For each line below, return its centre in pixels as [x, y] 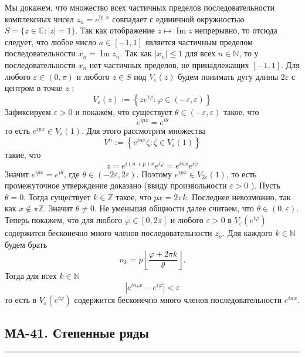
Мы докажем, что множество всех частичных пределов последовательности [140, 7]
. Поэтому [154, 174]
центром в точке [34, 88]
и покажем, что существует [124, 111]
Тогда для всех [31, 276]
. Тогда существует [57, 196]
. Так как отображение [115, 30]
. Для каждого [248, 233]
